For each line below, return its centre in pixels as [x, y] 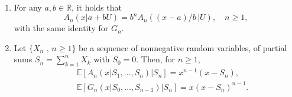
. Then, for [156, 59]
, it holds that [97, 7]
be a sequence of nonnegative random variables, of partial [183, 47]
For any [28, 7]
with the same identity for [61, 28]
